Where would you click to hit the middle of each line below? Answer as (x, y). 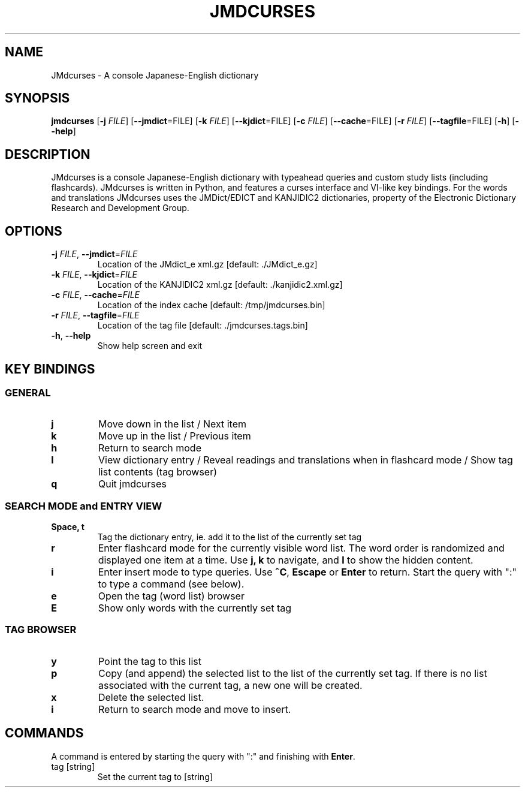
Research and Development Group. (120, 208)
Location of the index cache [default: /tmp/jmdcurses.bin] (211, 305)
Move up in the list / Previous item (174, 436)
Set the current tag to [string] (155, 776)
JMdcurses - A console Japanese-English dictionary (155, 75)
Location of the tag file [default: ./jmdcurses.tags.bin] (203, 326)
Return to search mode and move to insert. (194, 709)
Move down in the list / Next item (172, 424)
